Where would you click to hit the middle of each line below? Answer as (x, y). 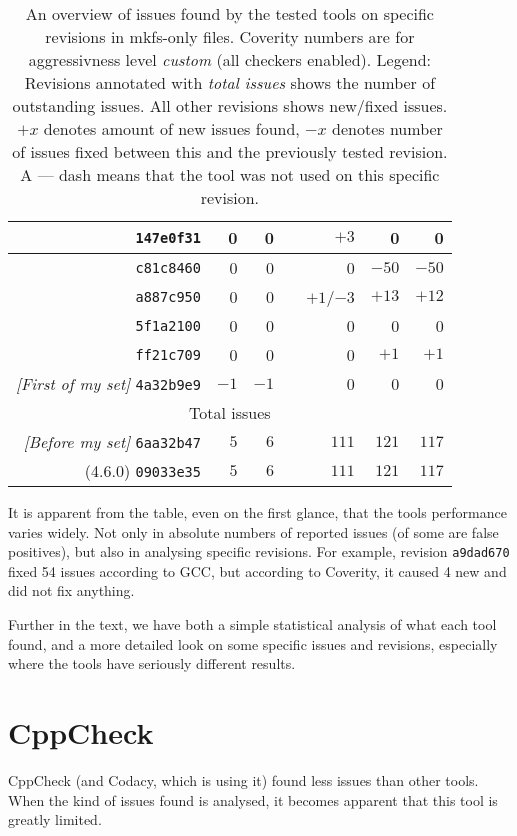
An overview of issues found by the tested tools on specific (229, 13)
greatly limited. (55, 819)
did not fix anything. (71, 590)
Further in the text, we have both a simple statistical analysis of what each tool (252, 624)
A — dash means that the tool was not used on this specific (230, 174)
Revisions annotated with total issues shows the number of (230, 82)
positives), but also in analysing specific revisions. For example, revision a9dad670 (259, 551)
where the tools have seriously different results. (152, 663)
